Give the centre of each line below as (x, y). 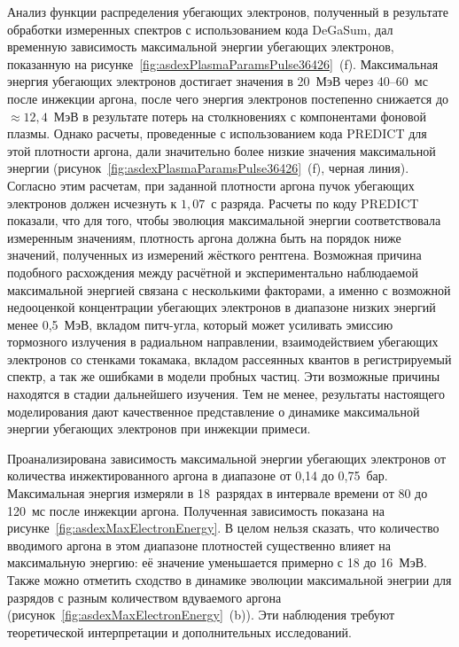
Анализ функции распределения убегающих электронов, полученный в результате (228, 12)
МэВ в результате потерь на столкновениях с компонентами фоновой (240, 116)
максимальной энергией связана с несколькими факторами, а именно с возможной (229, 289)
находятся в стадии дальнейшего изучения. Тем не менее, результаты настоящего (226, 394)
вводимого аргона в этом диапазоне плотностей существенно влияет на (199, 545)
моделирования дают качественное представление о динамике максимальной (214, 411)
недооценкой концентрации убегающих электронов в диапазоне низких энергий (222, 307)
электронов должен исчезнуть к (92, 203)
